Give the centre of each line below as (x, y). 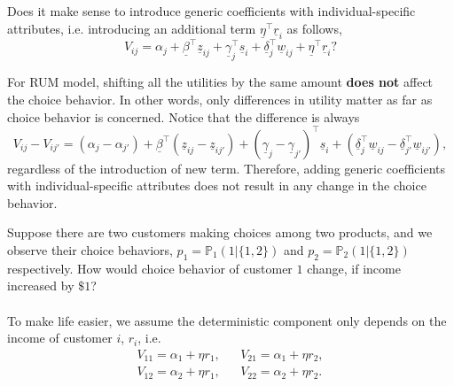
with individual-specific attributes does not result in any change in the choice (217, 185)
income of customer (60, 338)
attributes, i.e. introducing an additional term (132, 28)
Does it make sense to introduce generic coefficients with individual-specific (211, 11)
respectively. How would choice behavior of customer (150, 268)
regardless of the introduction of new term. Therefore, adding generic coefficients (226, 168)
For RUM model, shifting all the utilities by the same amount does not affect (220, 82)
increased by (41, 286)
